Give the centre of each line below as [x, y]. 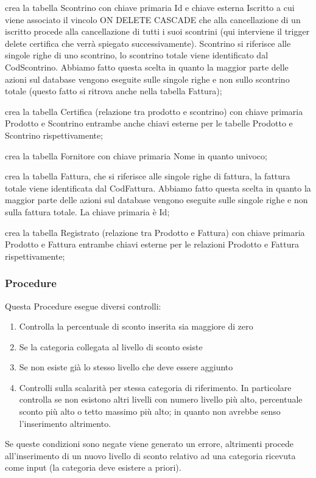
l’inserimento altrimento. [65, 423]
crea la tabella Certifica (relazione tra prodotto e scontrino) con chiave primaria [154, 111]
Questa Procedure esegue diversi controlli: [83, 306]
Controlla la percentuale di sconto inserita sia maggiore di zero [136, 326]
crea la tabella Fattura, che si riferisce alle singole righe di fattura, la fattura [148, 176]
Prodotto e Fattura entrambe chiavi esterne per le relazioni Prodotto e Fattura [152, 244]
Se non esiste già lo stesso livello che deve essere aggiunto [126, 367]
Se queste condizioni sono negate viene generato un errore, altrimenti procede [149, 444]
